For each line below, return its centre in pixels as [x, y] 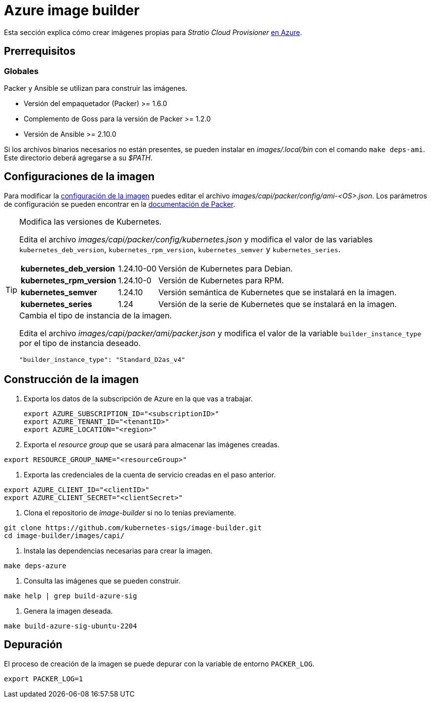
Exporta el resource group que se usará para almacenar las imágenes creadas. [152, 444]
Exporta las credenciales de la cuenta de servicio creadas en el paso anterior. [150, 474]
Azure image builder [72, 10]
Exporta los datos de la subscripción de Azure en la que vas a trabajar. [138, 398]
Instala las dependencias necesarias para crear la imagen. [118, 550]
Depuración [33, 645]
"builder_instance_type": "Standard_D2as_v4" [102, 359]
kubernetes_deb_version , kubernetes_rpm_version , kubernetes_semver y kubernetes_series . [180, 249]
